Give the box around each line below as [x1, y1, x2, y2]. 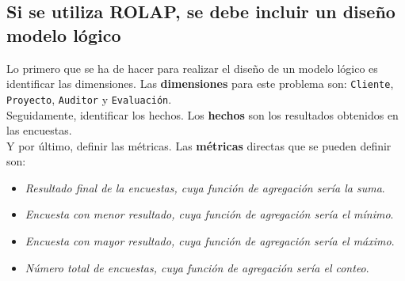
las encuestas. [6, 122, 72, 139]
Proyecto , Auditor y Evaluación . [6, 90, 172, 107]
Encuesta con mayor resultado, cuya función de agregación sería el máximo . [25, 233, 395, 249]
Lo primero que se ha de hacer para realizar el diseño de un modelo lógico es [6, 59, 378, 76]
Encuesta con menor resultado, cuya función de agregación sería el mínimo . [25, 206, 394, 222]
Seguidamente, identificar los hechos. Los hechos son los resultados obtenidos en [6, 106, 399, 123]
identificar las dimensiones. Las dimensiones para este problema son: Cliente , [6, 75, 394, 92]
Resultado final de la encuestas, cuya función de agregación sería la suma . [25, 179, 385, 196]
